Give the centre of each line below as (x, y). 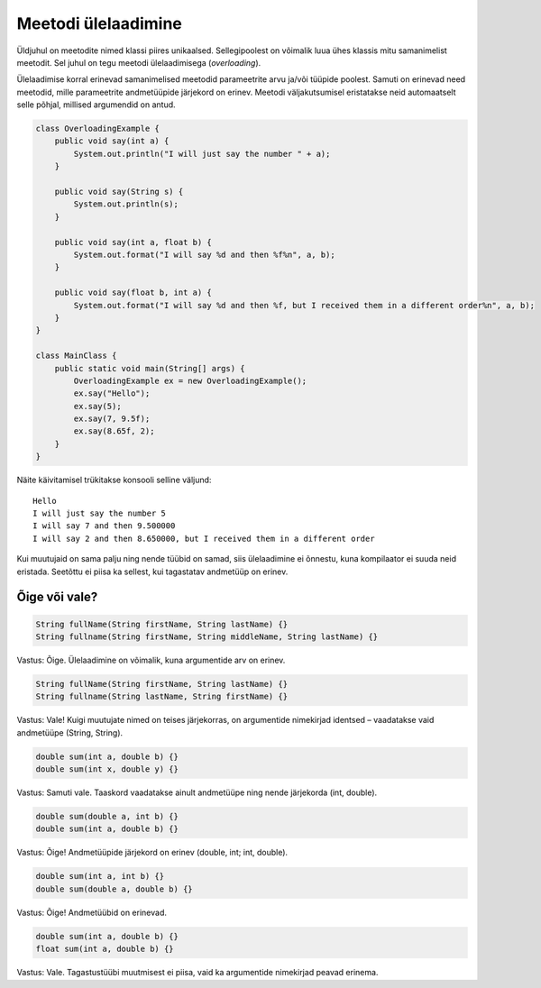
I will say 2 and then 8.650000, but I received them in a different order (204, 538)
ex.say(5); (97, 406)
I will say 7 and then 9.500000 (104, 526)
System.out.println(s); (126, 204)
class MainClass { (76, 356)
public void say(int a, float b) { (133, 242)
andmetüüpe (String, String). (70, 732)
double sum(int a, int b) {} (100, 876)
